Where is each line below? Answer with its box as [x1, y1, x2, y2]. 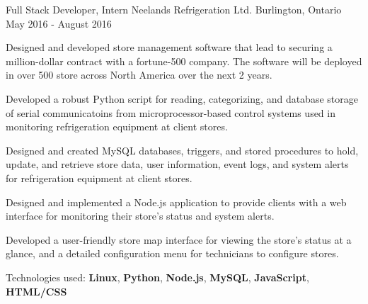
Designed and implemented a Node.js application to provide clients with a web [6, 194, 347, 209]
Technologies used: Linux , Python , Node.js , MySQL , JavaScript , [6, 269, 309, 284]
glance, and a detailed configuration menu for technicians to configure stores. [6, 246, 339, 261]
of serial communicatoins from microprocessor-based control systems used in [6, 105, 335, 120]
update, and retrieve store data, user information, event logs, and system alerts [6, 157, 349, 171]
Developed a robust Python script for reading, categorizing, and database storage [6, 91, 358, 106]
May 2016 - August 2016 [6, 16, 112, 30]
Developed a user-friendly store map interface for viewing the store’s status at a [6, 232, 352, 247]
